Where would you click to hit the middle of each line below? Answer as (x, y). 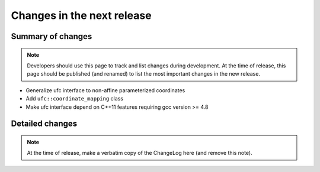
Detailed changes (44, 124)
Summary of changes (52, 36)
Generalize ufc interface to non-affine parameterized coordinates (105, 90)
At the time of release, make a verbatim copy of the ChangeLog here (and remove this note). (140, 153)
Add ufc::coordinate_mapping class (75, 99)
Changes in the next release (81, 15)
